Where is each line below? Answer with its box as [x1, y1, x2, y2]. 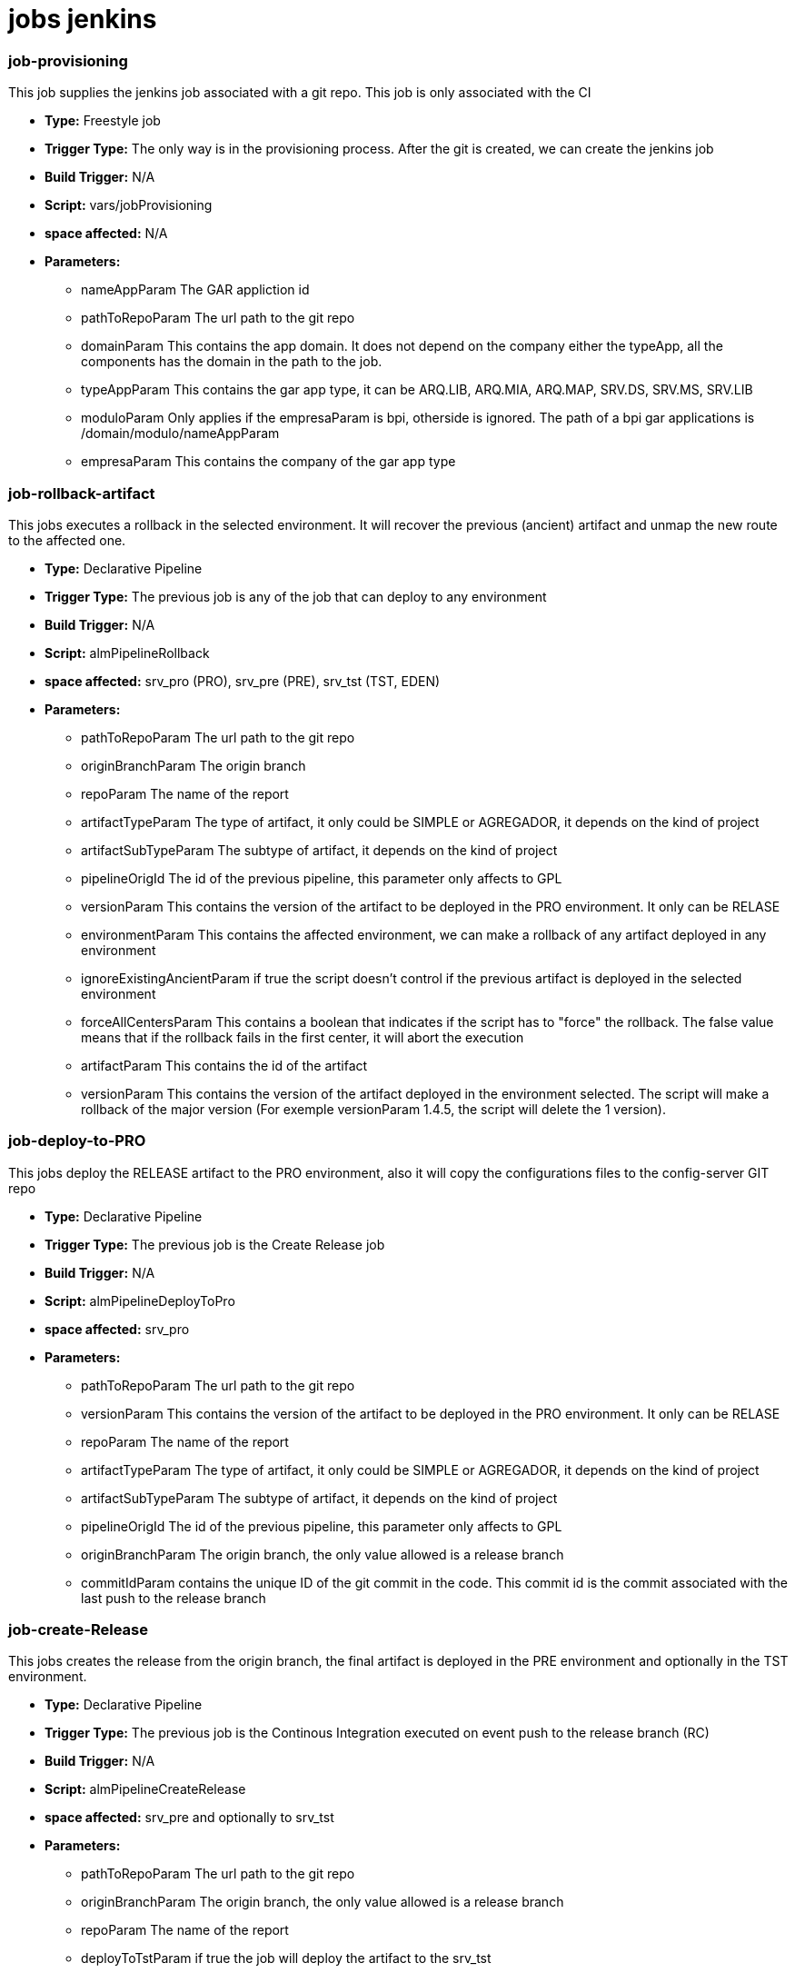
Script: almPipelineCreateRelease [45, 1781, 246, 1798]
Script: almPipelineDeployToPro [45, 1292, 235, 1309]
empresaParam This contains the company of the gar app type [81, 453, 456, 470]
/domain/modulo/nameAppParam [81, 425, 280, 442]
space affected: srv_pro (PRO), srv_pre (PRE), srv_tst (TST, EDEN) [45, 673, 441, 689]
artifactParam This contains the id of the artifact [81, 1057, 368, 1073]
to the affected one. [8, 532, 126, 548]
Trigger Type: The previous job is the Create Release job [45, 1236, 385, 1252]
